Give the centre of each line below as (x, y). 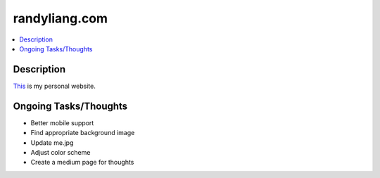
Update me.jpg (52, 142)
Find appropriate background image (83, 133)
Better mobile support (62, 122)
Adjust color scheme (61, 152)
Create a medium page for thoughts (82, 163)
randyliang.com (61, 18)
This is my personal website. (55, 86)
